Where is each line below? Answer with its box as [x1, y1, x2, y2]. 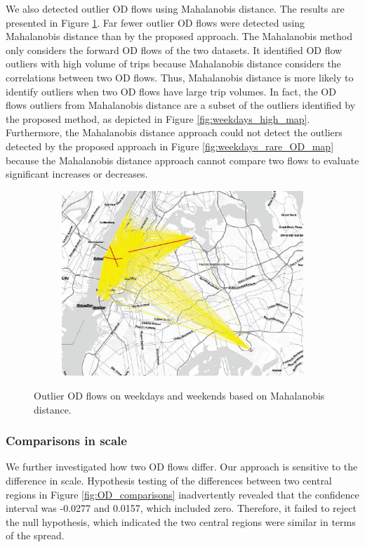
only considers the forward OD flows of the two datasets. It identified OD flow [6, 42, 343, 57]
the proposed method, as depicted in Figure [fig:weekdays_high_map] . [6, 111, 310, 126]
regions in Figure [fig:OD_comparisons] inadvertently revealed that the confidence [6, 487, 359, 501]
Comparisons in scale [6, 432, 127, 449]
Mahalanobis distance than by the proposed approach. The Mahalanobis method [6, 29, 352, 44]
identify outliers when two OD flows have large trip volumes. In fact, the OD [6, 84, 336, 98]
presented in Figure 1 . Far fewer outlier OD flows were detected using [6, 15, 305, 29]
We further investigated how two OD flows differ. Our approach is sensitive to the [6, 459, 358, 474]
